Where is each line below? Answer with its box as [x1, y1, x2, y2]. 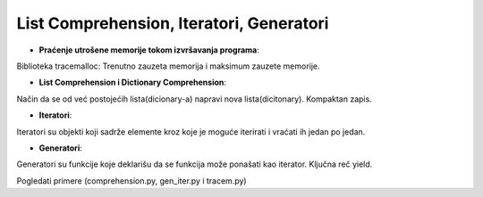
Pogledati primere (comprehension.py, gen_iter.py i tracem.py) [16, 175, 247, 186]
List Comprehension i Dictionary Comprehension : [38, 77, 227, 88]
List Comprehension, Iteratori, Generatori [16, 13, 329, 33]
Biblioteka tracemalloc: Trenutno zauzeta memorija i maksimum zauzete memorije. [16, 61, 321, 71]
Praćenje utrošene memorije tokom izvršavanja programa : [38, 45, 259, 55]
